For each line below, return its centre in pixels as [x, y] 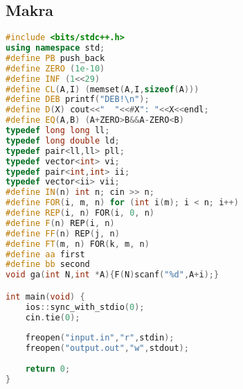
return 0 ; [48, 369]
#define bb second [48, 265]
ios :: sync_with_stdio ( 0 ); [85, 307]
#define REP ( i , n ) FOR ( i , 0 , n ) [80, 213]
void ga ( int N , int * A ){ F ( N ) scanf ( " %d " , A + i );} [112, 275]
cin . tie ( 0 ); [53, 317]
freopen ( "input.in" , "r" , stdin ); [100, 338]
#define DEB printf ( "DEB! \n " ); [78, 100]
